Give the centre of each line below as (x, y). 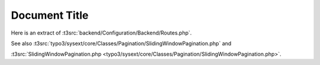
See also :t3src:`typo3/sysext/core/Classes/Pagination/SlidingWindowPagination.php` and (121, 43)
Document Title (50, 15)
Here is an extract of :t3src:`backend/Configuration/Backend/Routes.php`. (101, 33)
